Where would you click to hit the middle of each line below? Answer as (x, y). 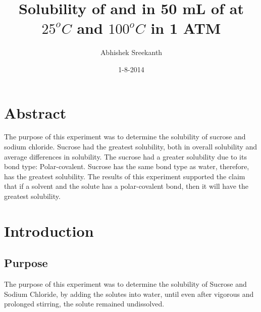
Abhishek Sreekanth (131, 52)
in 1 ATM (186, 28)
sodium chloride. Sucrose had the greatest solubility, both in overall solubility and (131, 147)
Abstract (35, 112)
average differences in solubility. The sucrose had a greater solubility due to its (125, 156)
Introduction (49, 230)
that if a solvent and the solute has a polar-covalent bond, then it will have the (126, 186)
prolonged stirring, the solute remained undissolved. (84, 304)
